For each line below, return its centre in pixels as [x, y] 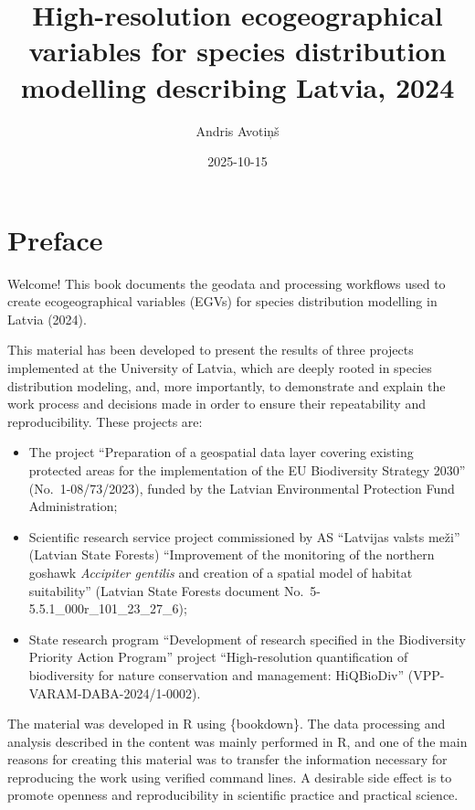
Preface [55, 239]
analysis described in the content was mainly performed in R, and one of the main [237, 741]
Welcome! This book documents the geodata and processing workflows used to [227, 283]
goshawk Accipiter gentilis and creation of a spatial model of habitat [221, 572]
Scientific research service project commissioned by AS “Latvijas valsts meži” [244, 536]
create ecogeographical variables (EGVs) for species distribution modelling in [222, 301]
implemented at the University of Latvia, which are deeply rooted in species [220, 368]
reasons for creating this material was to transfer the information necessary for [227, 759]
